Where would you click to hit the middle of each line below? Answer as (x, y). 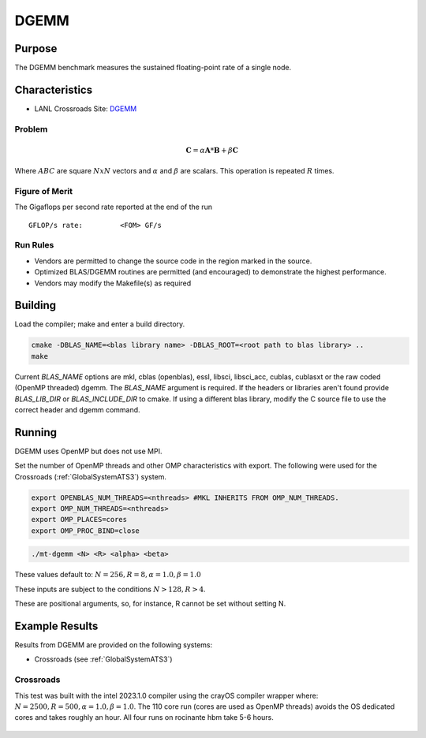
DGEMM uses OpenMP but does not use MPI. (88, 451)
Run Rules (34, 245)
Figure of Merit (43, 191)
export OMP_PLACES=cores (79, 520)
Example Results (56, 626)
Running (36, 432)
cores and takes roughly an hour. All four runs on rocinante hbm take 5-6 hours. (144, 717)
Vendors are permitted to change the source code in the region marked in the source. (173, 261)
